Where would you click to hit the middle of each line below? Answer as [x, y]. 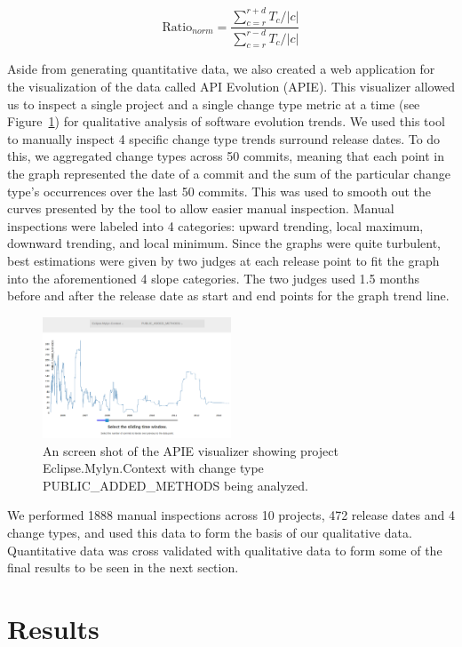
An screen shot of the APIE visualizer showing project [191, 450]
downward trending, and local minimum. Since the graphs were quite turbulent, [224, 243]
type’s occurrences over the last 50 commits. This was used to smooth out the [219, 191]
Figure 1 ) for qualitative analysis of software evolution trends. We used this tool [226, 121]
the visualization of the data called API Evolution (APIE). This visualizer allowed [231, 87]
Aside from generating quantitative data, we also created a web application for [221, 69]
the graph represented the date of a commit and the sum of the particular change [229, 174]
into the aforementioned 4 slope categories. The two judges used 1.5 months [213, 278]
